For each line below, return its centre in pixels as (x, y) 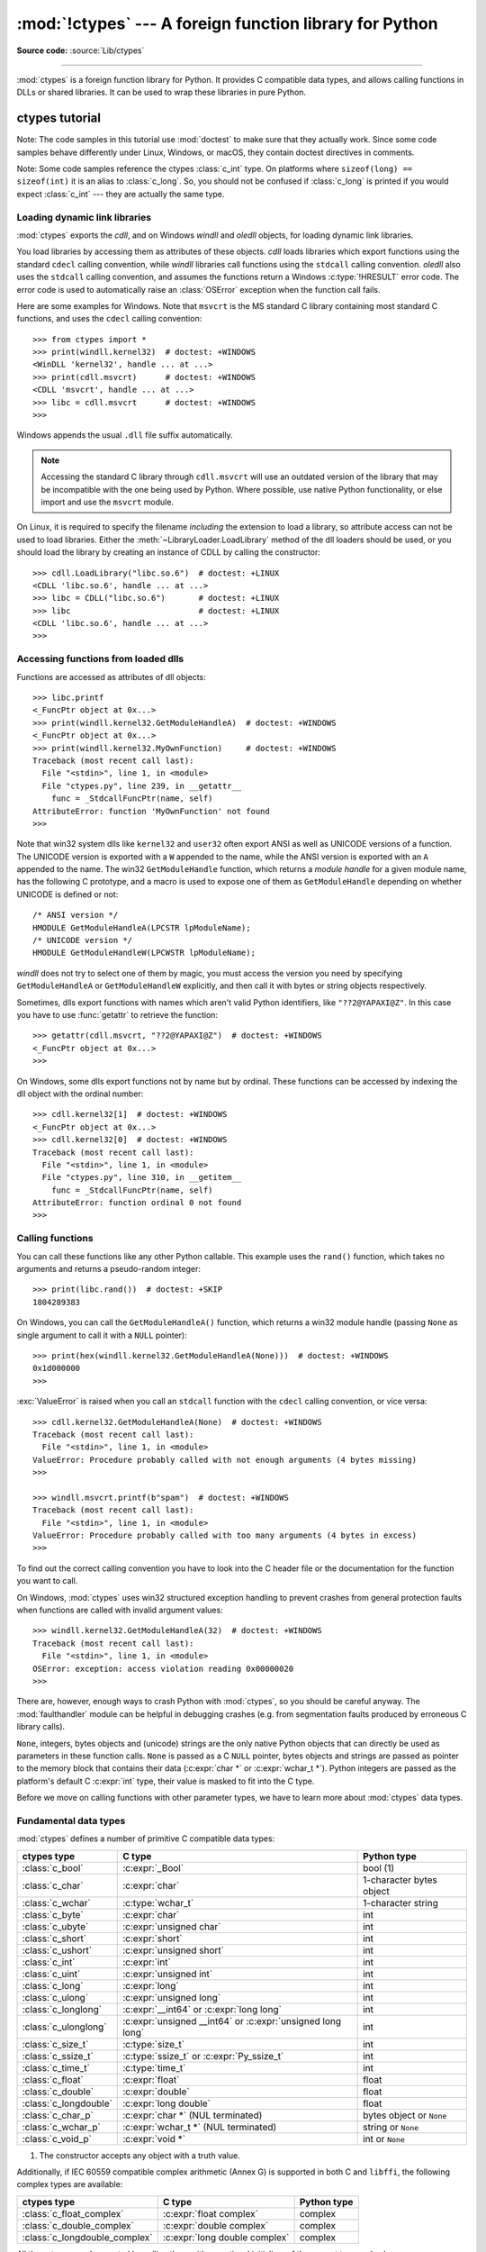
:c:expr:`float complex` (210, 2213)
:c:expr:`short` (153, 1939)
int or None (384, 2138)
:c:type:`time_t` (154, 2067)
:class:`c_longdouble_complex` (87, 2237)
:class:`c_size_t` (55, 2044)
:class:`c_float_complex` (73, 2213)
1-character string (400, 1902)
